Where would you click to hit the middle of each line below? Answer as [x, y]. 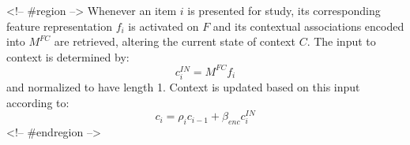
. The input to [341, 41]
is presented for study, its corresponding [284, 10]
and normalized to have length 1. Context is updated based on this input [183, 87]
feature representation [59, 26]
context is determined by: [68, 56]
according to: [38, 102]
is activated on [164, 26]
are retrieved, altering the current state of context [175, 41]
